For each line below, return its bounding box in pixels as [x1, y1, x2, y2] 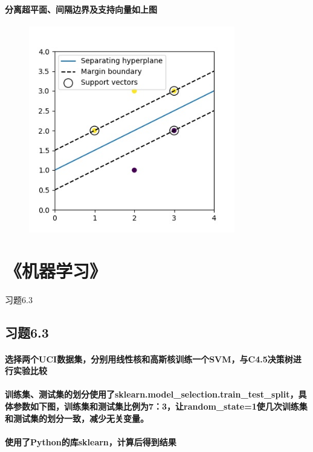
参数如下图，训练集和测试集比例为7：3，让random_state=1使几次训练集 [13, 400, 308, 413]
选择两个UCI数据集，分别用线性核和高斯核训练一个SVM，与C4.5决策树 [5, 352, 293, 365]
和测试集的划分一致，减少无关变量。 [5, 411, 149, 424]
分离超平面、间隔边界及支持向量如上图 [5, 2, 157, 15]
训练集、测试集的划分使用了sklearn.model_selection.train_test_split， [5, 388, 298, 401]
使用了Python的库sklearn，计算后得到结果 [5, 435, 176, 448]
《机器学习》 [5, 258, 107, 283]
